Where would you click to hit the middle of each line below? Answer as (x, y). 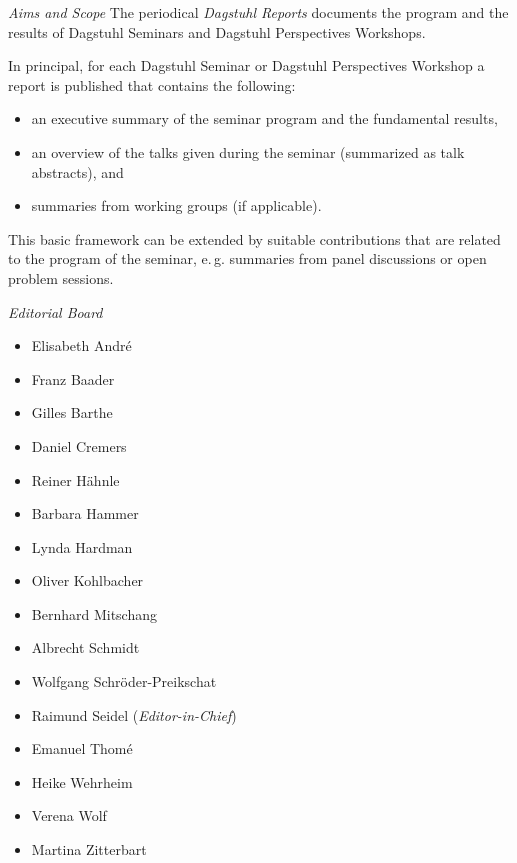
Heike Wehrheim (82, 781)
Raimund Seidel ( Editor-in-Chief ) (134, 714)
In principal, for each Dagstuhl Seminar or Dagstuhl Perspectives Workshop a (246, 65)
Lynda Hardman (82, 546)
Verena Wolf (69, 815)
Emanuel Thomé (82, 748)
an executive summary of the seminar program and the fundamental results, (264, 118)
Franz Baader (73, 378)
